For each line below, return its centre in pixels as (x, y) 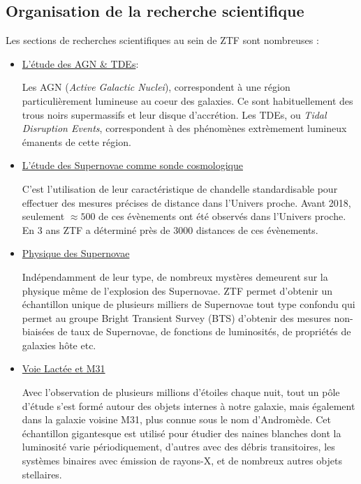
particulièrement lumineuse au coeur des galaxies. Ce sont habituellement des (187, 100)
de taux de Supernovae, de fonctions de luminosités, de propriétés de (204, 331)
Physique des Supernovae (76, 253)
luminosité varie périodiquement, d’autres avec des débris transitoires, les (178, 447)
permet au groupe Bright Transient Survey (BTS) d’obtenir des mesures (176, 317)
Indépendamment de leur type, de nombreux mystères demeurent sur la (175, 276)
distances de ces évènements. (257, 229)
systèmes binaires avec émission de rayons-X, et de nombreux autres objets (182, 461)
